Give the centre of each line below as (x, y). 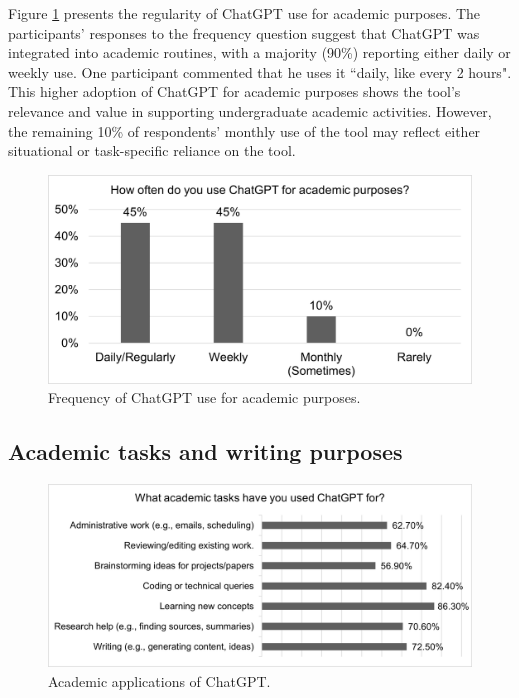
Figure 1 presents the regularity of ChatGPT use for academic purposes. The (244, 13)
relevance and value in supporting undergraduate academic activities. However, (250, 110)
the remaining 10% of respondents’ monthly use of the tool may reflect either (244, 130)
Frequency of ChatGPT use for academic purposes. (204, 397)
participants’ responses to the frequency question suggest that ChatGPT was (244, 32)
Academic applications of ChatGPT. (159, 680)
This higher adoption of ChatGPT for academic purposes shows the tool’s (234, 91)
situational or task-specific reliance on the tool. (152, 150)
